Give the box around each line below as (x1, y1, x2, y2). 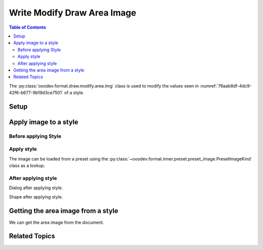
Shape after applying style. (9, 194, 63, 199)
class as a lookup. (9, 163, 45, 169)
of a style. (64, 90, 85, 96)
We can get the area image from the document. (9, 219, 104, 225)
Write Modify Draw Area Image (9, 7, 136, 18)
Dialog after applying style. (9, 185, 63, 191)
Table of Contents (9, 24, 46, 30)
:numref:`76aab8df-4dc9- (200, 83, 252, 89)
